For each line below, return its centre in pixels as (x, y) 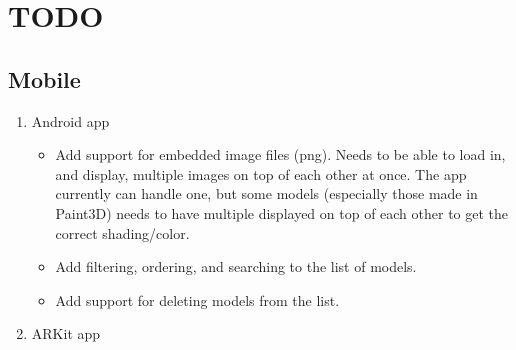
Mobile (44, 78)
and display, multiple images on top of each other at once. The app (261, 173)
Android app (70, 120)
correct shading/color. (122, 232)
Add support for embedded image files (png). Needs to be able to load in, (280, 154)
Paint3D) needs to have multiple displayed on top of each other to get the (282, 212)
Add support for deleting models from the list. (197, 299)
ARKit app (66, 333)
